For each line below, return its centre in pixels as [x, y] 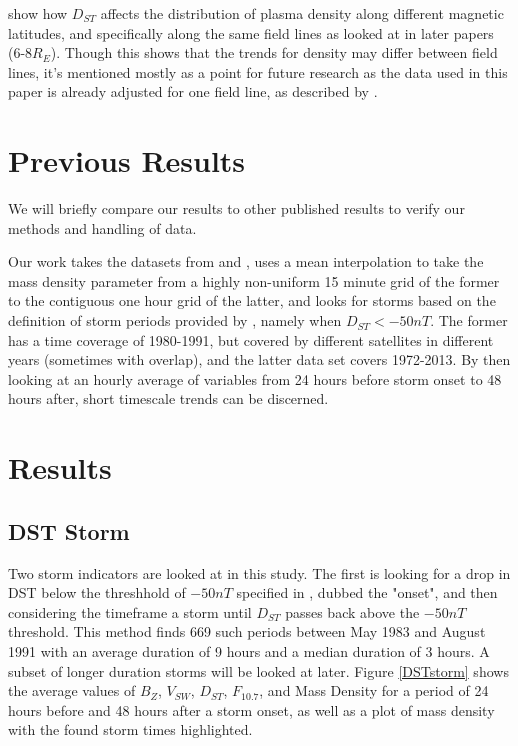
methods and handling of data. [102, 227]
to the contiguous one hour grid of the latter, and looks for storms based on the [252, 300]
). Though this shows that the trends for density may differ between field [274, 52]
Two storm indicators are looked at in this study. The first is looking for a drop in [259, 572]
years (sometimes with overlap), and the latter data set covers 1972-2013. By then [259, 359]
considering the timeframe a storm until [130, 611]
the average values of [72, 690]
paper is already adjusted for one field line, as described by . [193, 91]
